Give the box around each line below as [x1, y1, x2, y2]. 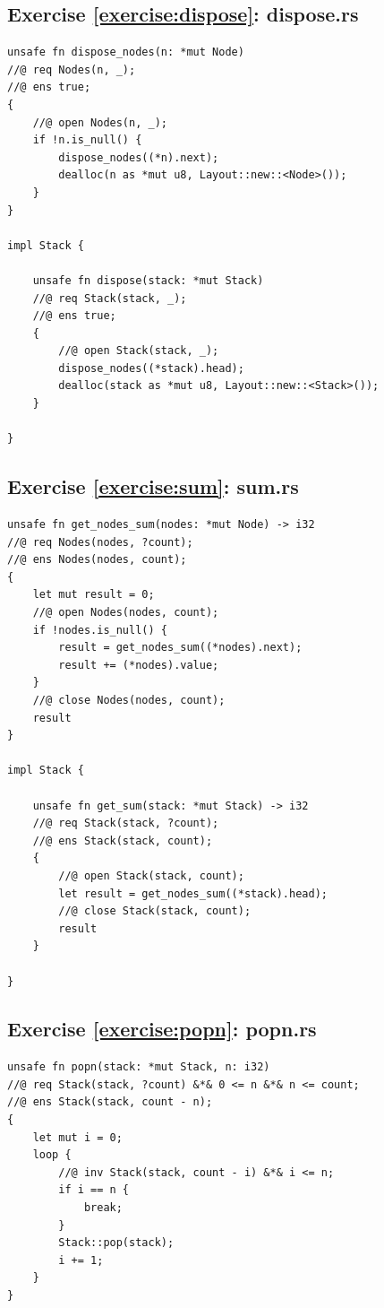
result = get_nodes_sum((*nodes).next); [58, 641, 303, 654]
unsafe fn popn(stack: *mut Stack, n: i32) [7, 1061, 270, 1074]
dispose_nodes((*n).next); [58, 151, 219, 164]
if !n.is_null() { [32, 134, 142, 147]
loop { [32, 1148, 72, 1162]
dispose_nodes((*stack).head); [58, 361, 244, 375]
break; [83, 1201, 123, 1215]
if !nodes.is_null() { [32, 623, 167, 637]
